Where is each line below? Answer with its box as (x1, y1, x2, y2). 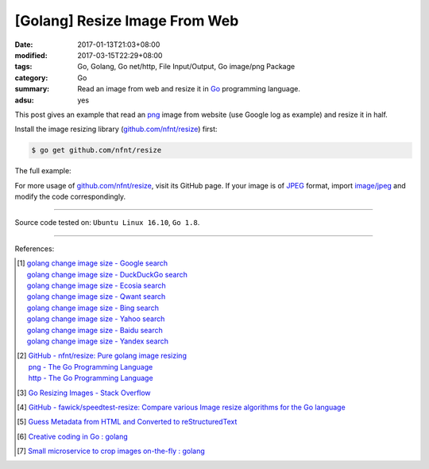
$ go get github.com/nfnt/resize (31, 145, 162, 155)
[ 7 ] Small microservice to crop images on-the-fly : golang (17, 446, 206, 456)
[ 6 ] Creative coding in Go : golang (17, 432, 129, 441)
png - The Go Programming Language (28, 362, 153, 371)
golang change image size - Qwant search (26, 292, 166, 301)
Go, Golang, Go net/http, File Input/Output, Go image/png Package (77, 62, 296, 72)
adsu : (14, 95, 35, 105)
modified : (14, 50, 48, 60)
